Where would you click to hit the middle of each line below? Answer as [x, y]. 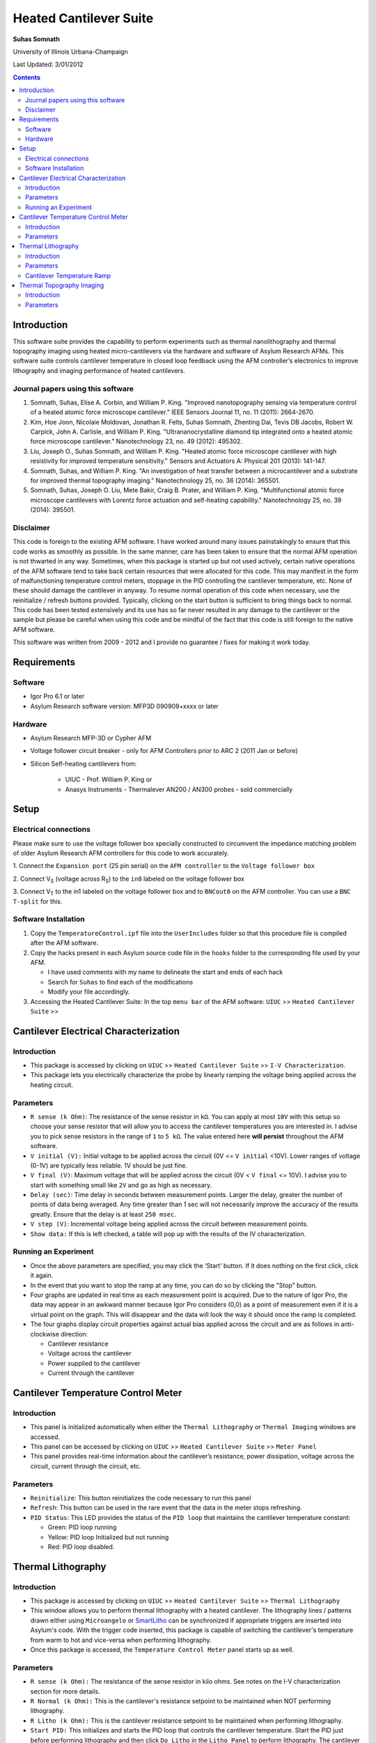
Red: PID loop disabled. [81, 1546]
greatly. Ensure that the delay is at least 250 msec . [103, 1214]
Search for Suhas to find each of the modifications [120, 982]
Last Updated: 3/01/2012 [48, 64]
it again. [42, 1275]
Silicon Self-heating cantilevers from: [84, 763]
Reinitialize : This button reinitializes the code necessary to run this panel [141, 1498]
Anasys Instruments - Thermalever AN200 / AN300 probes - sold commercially [179, 789]
